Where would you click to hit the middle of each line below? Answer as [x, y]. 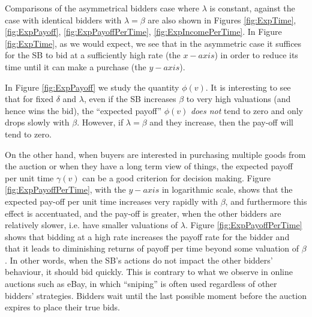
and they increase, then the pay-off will [221, 122]
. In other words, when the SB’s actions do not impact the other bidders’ [139, 260]
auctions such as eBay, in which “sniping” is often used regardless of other [141, 284]
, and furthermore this [266, 201]
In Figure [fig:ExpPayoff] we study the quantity [92, 87]
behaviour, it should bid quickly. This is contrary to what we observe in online [149, 272]
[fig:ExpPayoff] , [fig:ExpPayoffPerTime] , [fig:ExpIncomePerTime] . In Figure [143, 32]
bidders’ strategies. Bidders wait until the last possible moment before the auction [156, 295]
